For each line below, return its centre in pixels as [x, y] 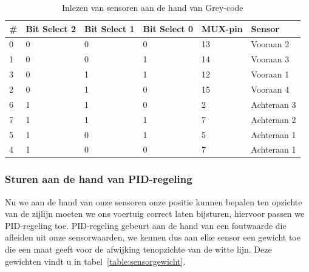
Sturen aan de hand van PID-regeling [99, 179]
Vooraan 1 [270, 74]
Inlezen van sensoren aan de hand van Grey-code [152, 7]
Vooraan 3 [270, 59]
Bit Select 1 [109, 28]
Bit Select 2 [51, 28]
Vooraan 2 [270, 44]
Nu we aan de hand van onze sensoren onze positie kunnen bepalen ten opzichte [154, 201]
